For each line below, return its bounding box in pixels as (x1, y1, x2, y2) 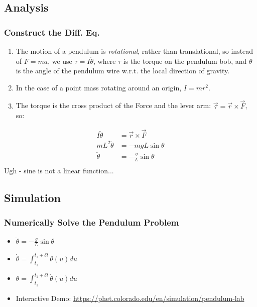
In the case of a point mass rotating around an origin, (16, 82, 182, 92)
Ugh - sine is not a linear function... (4, 165, 114, 175)
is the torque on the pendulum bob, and (123, 55, 247, 66)
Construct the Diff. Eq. (4, 26, 100, 38)
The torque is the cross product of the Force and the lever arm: (16, 100, 211, 111)
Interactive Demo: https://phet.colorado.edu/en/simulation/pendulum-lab (16, 292, 244, 303)
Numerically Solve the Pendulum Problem (4, 216, 179, 228)
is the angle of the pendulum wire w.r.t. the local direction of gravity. (16, 65, 230, 76)
